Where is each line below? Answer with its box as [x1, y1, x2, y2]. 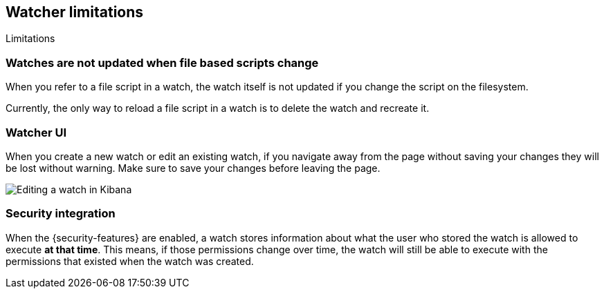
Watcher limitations [6, 3, 144, 21]
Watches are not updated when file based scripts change [6, 55, 319, 70]
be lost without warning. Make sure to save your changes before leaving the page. [6, 161, 381, 174]
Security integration [6, 206, 116, 221]
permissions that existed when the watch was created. [6, 255, 254, 267]
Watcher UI [6, 125, 67, 139]
